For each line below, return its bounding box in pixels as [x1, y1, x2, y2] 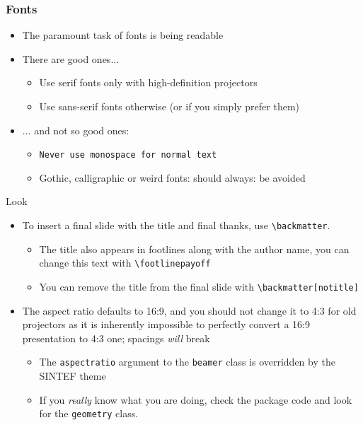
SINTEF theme [39, 368, 106, 383]
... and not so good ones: [22, 122, 129, 137]
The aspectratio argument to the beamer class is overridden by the [39, 354, 335, 369]
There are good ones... [22, 51, 120, 66]
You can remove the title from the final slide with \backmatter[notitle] [39, 279, 359, 293]
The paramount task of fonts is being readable [22, 28, 224, 42]
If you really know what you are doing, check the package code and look [39, 392, 352, 407]
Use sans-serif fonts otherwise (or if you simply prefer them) [39, 99, 300, 113]
